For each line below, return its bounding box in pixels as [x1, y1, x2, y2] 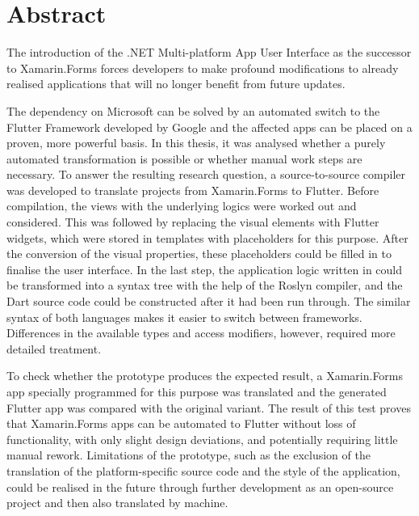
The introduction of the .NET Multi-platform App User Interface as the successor [6, 44, 412, 61]
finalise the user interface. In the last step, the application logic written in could [6, 260, 403, 277]
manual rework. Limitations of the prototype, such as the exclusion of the [6, 446, 371, 463]
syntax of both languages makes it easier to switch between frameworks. [6, 308, 362, 325]
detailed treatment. [6, 340, 102, 357]
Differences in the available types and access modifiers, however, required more [6, 324, 396, 341]
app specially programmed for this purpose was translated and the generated [6, 383, 387, 400]
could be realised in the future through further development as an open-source [6, 478, 394, 495]
